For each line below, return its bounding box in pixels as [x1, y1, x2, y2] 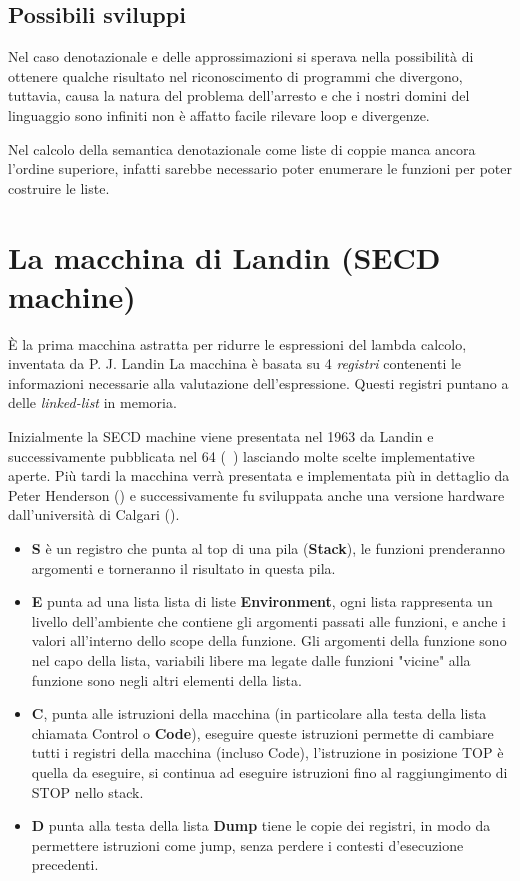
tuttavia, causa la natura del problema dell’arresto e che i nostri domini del [8, 85, 470, 106]
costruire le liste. [8, 177, 110, 198]
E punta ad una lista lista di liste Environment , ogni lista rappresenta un [31, 591, 493, 612]
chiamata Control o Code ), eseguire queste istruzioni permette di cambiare [31, 722, 494, 743]
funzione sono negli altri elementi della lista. [31, 669, 302, 690]
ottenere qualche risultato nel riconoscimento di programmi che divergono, [8, 65, 463, 86]
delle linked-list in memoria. [8, 392, 177, 413]
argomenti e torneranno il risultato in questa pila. [31, 557, 336, 578]
